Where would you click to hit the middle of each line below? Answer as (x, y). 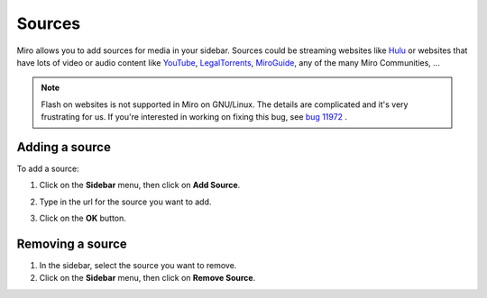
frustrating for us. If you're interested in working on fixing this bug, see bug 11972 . (194, 117)
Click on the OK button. (83, 218)
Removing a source (72, 244)
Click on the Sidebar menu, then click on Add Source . (140, 185)
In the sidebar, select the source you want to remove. (138, 266)
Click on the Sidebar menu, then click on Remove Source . (147, 278)
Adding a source (64, 147)
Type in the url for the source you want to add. (125, 202)
